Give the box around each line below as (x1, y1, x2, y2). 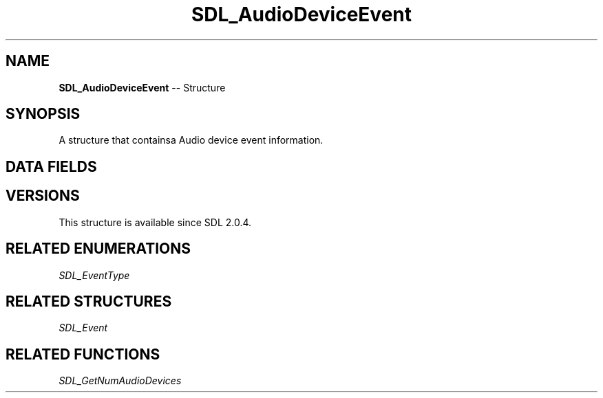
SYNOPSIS (6, 105, 81, 123)
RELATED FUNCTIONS (6, 345, 160, 363)
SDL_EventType (59, 269, 130, 281)
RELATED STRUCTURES (6, 292, 172, 310)
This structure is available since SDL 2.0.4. (59, 216, 252, 228)
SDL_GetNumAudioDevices (59, 375, 182, 387)
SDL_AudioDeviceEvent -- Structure (59, 81, 226, 93)
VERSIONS (6, 187, 80, 205)
